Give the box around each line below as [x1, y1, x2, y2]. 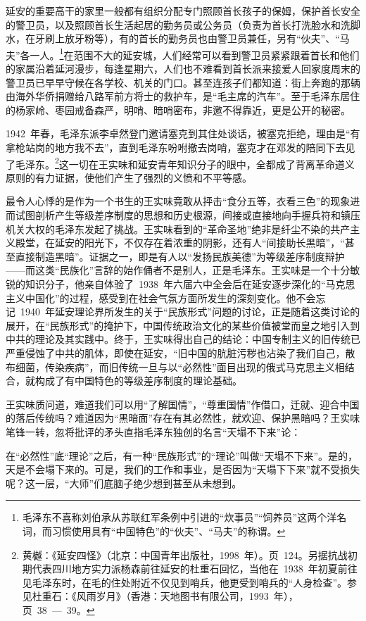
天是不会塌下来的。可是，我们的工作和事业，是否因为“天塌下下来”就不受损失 [6, 462, 360, 477]
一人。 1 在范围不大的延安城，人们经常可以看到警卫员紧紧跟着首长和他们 [30, 45, 360, 62]
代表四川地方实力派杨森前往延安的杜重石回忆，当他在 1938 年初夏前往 [32, 561, 358, 576]
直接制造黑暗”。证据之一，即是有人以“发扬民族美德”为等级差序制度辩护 [15, 249, 345, 263]
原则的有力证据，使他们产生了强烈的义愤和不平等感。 [6, 170, 252, 184]
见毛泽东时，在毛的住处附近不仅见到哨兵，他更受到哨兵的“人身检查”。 [22, 575, 348, 589]
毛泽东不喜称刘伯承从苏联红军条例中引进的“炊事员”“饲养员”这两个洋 [22, 510, 337, 525]
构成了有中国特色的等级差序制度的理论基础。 [34, 373, 242, 388]
